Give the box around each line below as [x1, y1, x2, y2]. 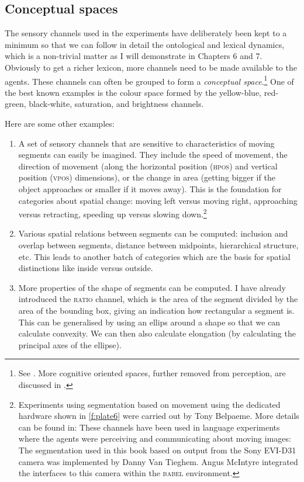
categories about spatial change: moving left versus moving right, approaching [18, 194, 298, 206]
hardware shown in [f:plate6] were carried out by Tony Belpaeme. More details [18, 410, 299, 422]
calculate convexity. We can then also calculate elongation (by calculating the [18, 327, 296, 339]
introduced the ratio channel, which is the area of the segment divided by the [18, 293, 298, 305]
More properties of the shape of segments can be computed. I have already [18, 281, 286, 293]
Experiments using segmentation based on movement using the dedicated [18, 398, 281, 410]
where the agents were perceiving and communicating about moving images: [18, 432, 291, 445]
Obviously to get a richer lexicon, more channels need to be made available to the [5, 61, 297, 73]
